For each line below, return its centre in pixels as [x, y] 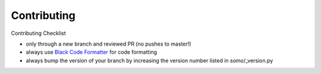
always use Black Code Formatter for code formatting [92, 52]
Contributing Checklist [38, 33]
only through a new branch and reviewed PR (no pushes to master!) [108, 44]
